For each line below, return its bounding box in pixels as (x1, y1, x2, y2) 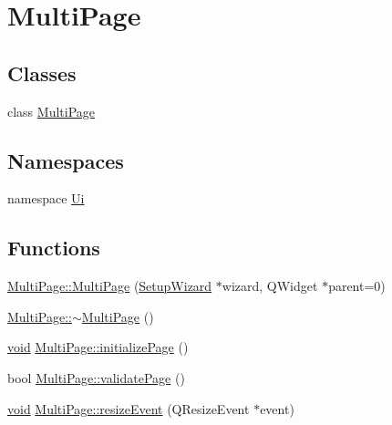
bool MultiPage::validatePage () (7, 368, 185, 387)
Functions (7, 233, 100, 262)
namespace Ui (7, 189, 85, 208)
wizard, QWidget (222, 276, 318, 295)
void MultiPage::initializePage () (7, 337, 189, 357)
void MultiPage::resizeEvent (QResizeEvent (7, 399, 250, 418)
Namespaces (7, 146, 124, 174)
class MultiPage (7, 101, 96, 120)
